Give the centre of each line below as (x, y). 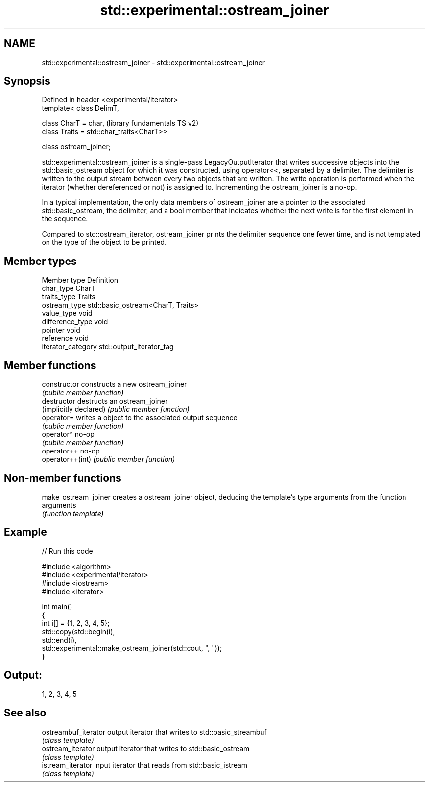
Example (25, 532)
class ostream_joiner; (76, 147)
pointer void (61, 330)
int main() (57, 606)
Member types (40, 261)
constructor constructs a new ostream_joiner (114, 384)
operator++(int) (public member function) (108, 459)
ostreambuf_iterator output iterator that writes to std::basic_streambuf (154, 732)
